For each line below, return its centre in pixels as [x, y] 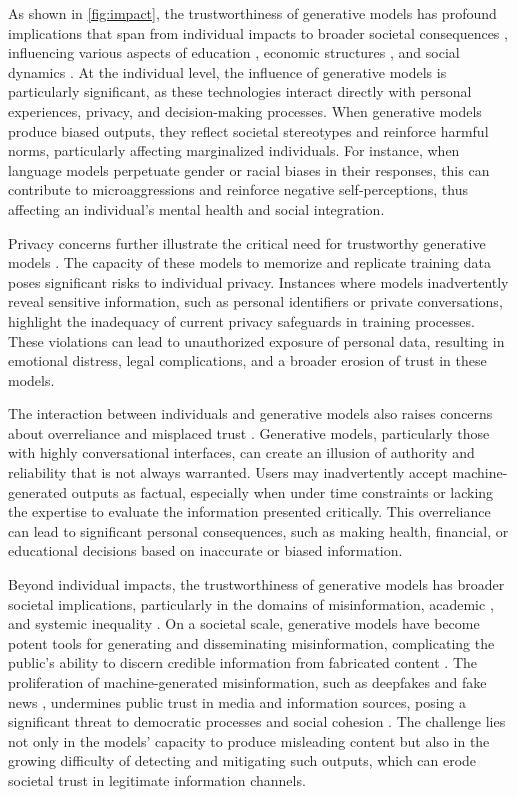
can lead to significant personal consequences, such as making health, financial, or [258, 530]
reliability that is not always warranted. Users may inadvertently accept [228, 472]
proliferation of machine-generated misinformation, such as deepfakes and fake [247, 682]
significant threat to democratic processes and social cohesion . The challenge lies [257, 721]
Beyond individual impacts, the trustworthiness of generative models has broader [256, 584]
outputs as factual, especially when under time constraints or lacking [282, 491]
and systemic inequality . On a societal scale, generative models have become [244, 623]
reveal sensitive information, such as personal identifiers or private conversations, [255, 301]
